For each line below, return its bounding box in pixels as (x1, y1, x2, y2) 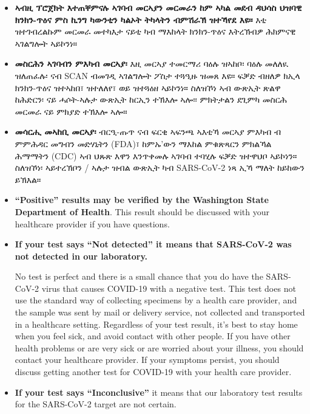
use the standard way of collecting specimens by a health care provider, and (15, 294, 297, 306)
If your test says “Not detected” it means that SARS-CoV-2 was (15, 238, 292, 250)
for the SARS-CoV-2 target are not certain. (15, 398, 177, 410)
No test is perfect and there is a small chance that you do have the (15, 270, 263, 283)
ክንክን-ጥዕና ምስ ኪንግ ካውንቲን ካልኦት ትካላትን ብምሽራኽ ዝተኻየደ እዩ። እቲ (15, 13, 267, 26)
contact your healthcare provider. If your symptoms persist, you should (15, 353, 280, 366)
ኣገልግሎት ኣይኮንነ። (15, 36, 78, 49)
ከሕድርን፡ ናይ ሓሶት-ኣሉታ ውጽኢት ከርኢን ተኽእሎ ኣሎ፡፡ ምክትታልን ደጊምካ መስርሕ (15, 93, 287, 106)
